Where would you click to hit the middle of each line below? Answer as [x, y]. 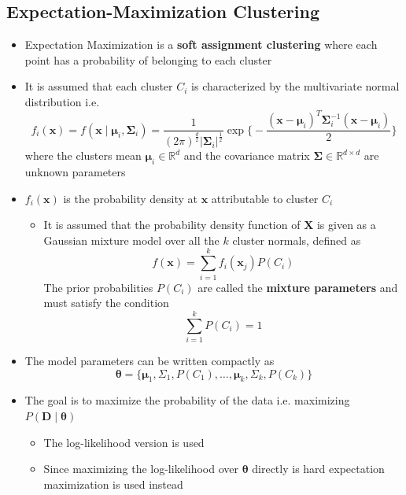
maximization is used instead [113, 484]
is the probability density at [131, 198]
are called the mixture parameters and [298, 287]
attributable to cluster [265, 198]
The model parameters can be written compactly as [149, 360]
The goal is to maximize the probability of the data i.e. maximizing [187, 400]
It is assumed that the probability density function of [172, 225]
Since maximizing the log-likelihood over [141, 469]
